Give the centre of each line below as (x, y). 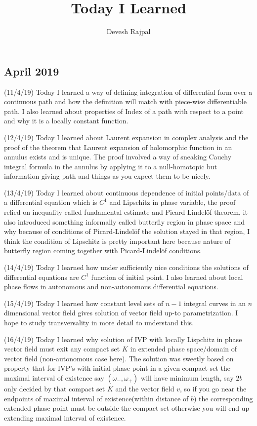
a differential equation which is (51, 202)
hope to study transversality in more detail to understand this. (99, 322)
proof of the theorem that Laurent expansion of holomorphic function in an (118, 147)
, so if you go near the (213, 388)
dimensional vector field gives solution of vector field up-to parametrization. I (121, 313)
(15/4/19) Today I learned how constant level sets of (84, 303)
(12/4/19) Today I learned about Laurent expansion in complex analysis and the (126, 137)
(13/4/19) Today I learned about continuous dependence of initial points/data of (127, 192)
